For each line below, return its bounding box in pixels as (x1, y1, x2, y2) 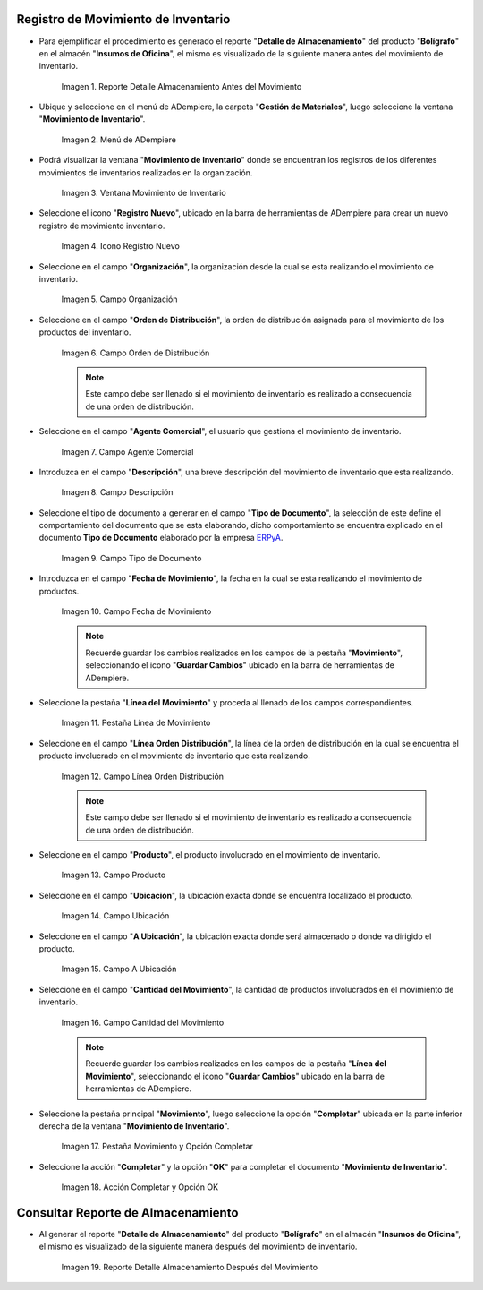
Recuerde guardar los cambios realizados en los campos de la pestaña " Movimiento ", (85, 647, 402, 658)
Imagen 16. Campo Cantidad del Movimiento (61, 1017, 225, 1028)
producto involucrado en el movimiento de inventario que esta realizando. (38, 750, 310, 761)
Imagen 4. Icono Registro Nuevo (61, 241, 181, 252)
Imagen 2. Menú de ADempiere (61, 134, 176, 145)
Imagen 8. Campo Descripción (61, 487, 174, 498)
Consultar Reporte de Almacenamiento (16, 1205, 239, 1220)
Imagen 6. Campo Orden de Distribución (61, 347, 210, 358)
